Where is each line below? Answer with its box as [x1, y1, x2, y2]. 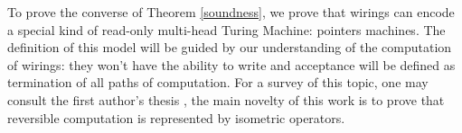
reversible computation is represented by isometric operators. [7, 108, 345, 127]
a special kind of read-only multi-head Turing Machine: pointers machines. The [7, 20, 446, 39]
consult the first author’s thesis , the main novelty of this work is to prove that [7, 90, 445, 109]
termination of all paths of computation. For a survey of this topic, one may [7, 73, 429, 92]
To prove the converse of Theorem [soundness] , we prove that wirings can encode [7, 3, 455, 21]
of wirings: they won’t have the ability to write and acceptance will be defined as [7, 55, 456, 74]
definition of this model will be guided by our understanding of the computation [7, 38, 452, 57]
